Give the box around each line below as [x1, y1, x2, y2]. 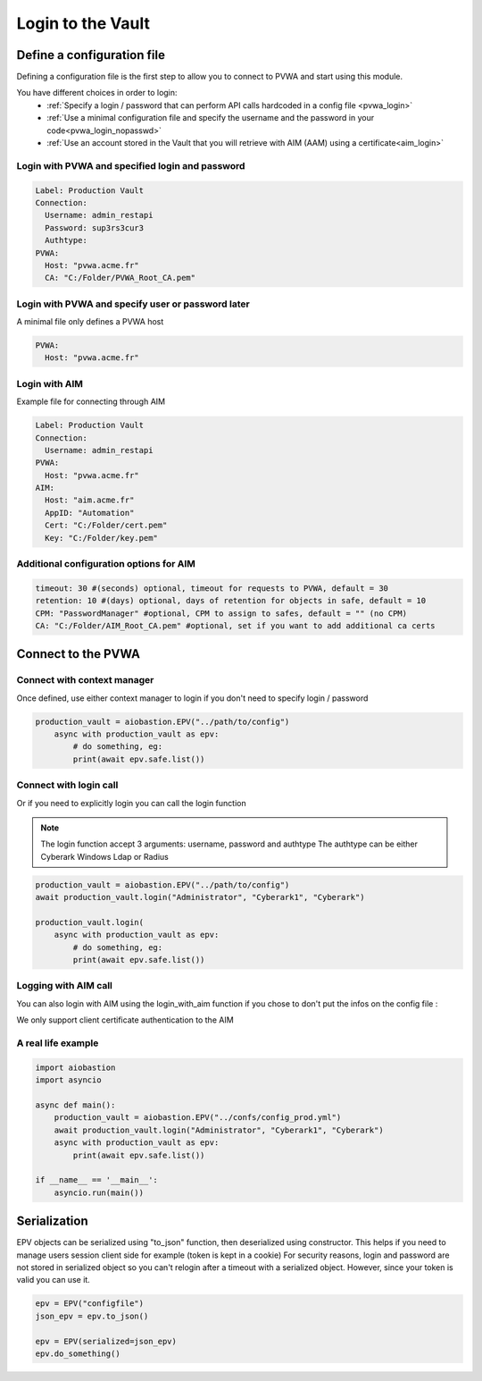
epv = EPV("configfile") [35, 1299, 145, 1309]
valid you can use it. [16, 1275, 91, 1285]
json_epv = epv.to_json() [35, 1310, 149, 1321]
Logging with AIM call [16, 980, 113, 992]
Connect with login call [16, 779, 119, 791]
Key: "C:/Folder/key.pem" [45, 533, 158, 543]
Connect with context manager [16, 674, 154, 686]
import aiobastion [35, 1062, 116, 1073]
